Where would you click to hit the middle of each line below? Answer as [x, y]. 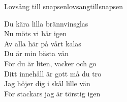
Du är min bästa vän [37, 53]
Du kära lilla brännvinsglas [46, 23]
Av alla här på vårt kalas [43, 43]
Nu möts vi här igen [36, 33]
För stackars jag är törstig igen [52, 93]
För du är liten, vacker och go [50, 63]
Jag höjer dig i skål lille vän [47, 83]
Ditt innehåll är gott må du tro [53, 73]
